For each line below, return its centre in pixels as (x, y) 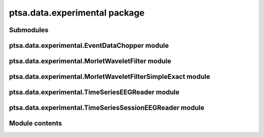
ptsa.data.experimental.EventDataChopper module (89, 46)
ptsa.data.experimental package (77, 13)
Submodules (29, 30)
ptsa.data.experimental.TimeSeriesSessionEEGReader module (107, 108)
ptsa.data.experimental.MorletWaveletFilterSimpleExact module (110, 77)
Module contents (35, 124)
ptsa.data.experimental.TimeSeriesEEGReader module (94, 92)
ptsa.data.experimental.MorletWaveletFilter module (90, 61)
